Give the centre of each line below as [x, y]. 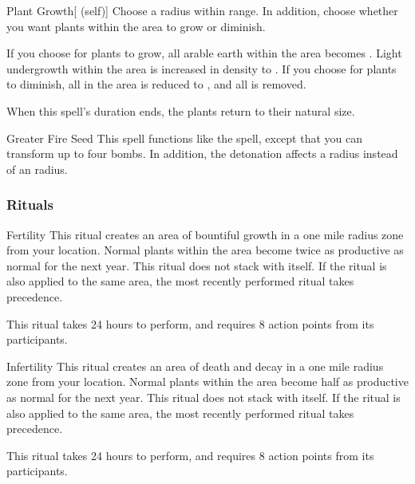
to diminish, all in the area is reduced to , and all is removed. [156, 84]
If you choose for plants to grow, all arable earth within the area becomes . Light [204, 53]
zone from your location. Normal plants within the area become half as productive [207, 382]
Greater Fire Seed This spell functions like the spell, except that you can [184, 138]
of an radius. [37, 169]
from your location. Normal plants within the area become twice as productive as [205, 250]
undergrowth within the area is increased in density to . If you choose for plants [202, 68]
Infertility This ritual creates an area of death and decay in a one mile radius [195, 366]
